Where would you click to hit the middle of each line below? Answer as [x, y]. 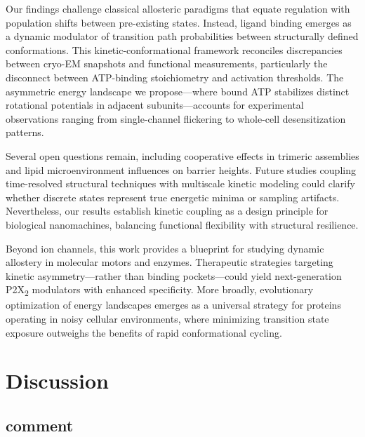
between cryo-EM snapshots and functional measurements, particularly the [167, 63]
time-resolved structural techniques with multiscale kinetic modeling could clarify [180, 183]
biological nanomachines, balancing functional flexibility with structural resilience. [182, 224]
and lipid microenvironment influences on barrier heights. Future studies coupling [181, 169]
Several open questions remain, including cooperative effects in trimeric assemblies [182, 155]
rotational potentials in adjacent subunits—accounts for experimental [155, 105]
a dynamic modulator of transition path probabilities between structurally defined [182, 36]
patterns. [25, 132]
